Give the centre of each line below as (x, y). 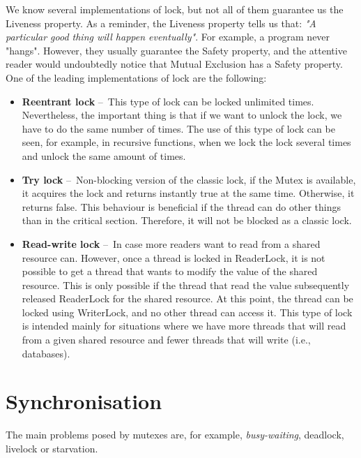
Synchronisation (84, 401)
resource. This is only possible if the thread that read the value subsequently (186, 285)
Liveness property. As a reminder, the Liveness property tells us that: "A (161, 23)
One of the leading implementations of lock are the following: (136, 77)
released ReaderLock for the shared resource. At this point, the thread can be (187, 298)
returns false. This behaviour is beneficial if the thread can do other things (181, 206)
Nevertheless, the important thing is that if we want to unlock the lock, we (182, 115)
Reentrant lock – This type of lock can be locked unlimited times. (168, 101)
